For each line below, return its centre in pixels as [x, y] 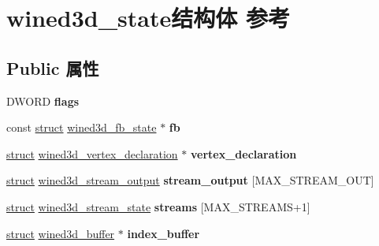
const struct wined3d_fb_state [82, 127]
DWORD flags [43, 101]
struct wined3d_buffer [61, 233]
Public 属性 [53, 67]
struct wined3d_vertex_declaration [92, 153]
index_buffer [163, 233]
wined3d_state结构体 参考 [148, 18]
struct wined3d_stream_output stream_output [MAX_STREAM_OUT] [190, 180]
